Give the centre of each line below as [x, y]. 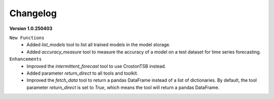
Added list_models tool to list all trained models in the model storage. [99, 45]
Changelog [33, 13]
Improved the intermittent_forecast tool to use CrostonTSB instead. [96, 66]
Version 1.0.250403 [31, 28]
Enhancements [26, 59]
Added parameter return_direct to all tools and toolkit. [82, 73]
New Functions [27, 38]
